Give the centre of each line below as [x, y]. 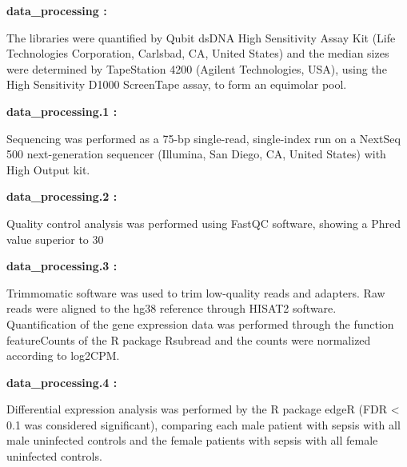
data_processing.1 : [62, 111]
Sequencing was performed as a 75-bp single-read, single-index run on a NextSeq [203, 138]
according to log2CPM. [63, 355]
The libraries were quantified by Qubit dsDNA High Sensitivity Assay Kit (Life [201, 37]
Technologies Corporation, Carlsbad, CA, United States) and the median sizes [198, 53]
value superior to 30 [55, 239]
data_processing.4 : [62, 382]
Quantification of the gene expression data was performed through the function [200, 323]
